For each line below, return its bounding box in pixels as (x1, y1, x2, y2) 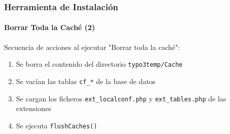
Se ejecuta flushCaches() (16, 120, 97, 130)
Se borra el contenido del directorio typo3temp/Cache (16, 59, 183, 69)
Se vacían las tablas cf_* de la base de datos (16, 75, 156, 86)
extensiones (16, 103, 51, 114)
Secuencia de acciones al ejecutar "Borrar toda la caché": (4, 41, 180, 52)
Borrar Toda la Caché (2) (4, 22, 95, 33)
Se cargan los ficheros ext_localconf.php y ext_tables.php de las (16, 93, 226, 103)
